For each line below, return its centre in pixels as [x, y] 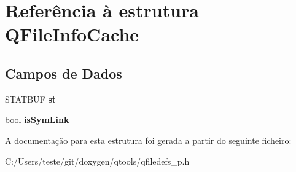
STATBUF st [31, 99]
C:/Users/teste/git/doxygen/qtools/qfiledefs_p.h [97, 161]
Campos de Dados [64, 73]
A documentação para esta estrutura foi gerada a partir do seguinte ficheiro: [148, 140]
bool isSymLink [37, 119]
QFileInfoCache [72, 34]
